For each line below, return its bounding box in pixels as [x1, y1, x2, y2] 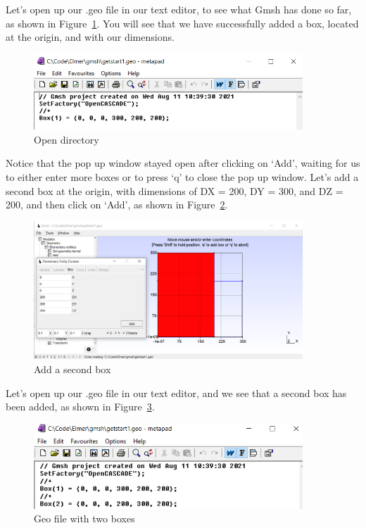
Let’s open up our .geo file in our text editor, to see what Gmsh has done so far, [6, 2, 352, 16]
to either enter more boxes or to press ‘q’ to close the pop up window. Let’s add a [6, 170, 359, 184]
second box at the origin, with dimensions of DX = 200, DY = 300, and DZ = [6, 183, 343, 198]
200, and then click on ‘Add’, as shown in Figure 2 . [6, 197, 228, 212]
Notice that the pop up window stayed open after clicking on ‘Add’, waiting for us [6, 156, 360, 170]
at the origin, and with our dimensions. [6, 30, 175, 44]
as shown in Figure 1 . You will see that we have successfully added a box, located [6, 15, 359, 30]
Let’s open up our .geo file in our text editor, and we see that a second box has [6, 385, 347, 400]
